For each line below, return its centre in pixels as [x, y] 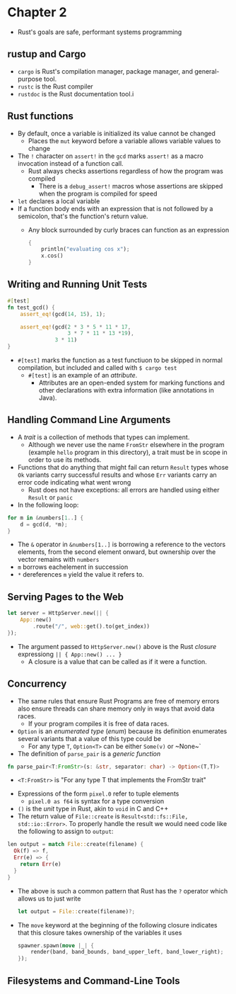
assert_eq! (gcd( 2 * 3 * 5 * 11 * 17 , [76, 327]
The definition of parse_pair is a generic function [89, 753]
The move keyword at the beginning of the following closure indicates [117, 925]
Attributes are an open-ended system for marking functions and [131, 383]
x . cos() [52, 256]
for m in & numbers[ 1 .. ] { [45, 518]
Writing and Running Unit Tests [77, 284]
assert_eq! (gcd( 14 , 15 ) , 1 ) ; [63, 314]
